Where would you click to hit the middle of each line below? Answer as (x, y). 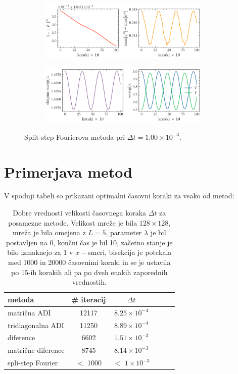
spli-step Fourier (33, 363)
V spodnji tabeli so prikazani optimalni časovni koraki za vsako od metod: (119, 196)
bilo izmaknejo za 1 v (40, 252)
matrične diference (36, 350)
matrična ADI (29, 312)
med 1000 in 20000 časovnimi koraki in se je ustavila (89, 262)
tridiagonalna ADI (36, 325)
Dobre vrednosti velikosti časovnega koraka (80, 213)
